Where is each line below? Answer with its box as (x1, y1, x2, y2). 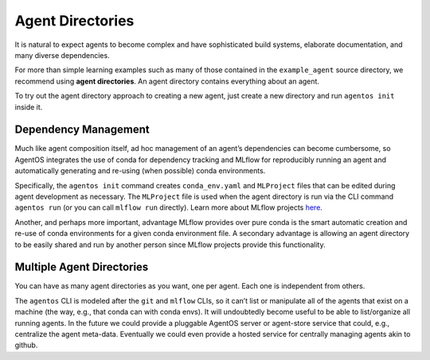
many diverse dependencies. (14, 50, 111, 60)
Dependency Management (14, 123, 150, 137)
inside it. (14, 102, 43, 111)
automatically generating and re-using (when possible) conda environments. (14, 166, 266, 176)
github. (14, 340, 38, 350)
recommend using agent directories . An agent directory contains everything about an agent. (14, 76, 320, 86)
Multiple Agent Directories (14, 261, 149, 274)
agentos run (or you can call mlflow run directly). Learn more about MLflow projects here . (14, 203, 322, 212)
